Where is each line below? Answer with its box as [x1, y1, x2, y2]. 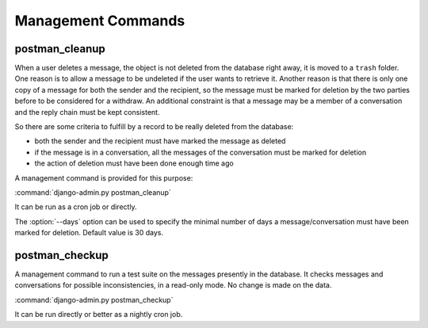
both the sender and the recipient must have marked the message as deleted [34, 136, 286, 146]
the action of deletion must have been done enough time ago [34, 158, 234, 168]
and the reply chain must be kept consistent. [14, 107, 160, 116]
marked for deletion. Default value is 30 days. [14, 228, 164, 238]
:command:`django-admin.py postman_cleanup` [14, 187, 172, 197]
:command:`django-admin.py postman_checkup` [14, 295, 174, 304]
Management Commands [14, 12, 185, 29]
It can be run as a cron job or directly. [14, 202, 138, 212]
